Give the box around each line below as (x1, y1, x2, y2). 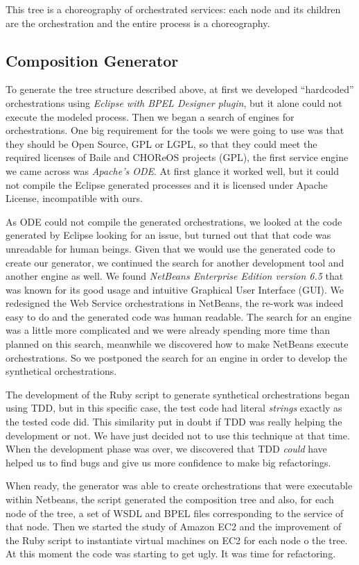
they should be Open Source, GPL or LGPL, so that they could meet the (6, 136, 317, 151)
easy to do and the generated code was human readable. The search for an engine (6, 309, 351, 323)
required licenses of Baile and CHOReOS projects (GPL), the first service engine (6, 150, 349, 165)
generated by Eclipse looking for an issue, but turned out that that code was (6, 228, 331, 242)
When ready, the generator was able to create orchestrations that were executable (6, 478, 353, 493)
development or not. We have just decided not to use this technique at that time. (6, 428, 350, 442)
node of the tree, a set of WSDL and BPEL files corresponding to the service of (6, 505, 344, 520)
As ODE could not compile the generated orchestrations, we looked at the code (6, 214, 342, 228)
